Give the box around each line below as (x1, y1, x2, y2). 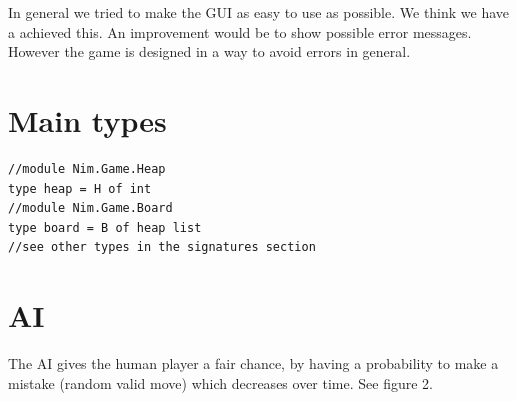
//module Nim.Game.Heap (8, 161, 166, 176)
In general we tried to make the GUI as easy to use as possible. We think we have (8, 2, 510, 22)
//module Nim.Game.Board (8, 201, 173, 216)
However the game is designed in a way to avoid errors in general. (8, 41, 411, 62)
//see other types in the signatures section (8, 240, 316, 255)
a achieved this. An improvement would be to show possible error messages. (8, 21, 472, 42)
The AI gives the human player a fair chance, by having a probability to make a (8, 353, 499, 373)
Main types (8, 99, 167, 140)
